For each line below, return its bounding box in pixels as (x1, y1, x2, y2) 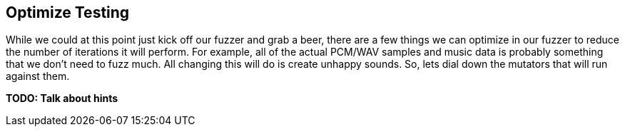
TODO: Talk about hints (6, 92, 118, 105)
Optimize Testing (6, 4, 130, 21)
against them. (6, 70, 70, 83)
